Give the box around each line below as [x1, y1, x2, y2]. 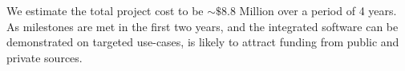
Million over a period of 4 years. [239, 2, 397, 18]
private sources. [6, 49, 83, 65]
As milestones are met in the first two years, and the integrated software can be [6, 18, 399, 34]
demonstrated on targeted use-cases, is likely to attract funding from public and [6, 34, 399, 50]
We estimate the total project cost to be [6, 2, 204, 18]
